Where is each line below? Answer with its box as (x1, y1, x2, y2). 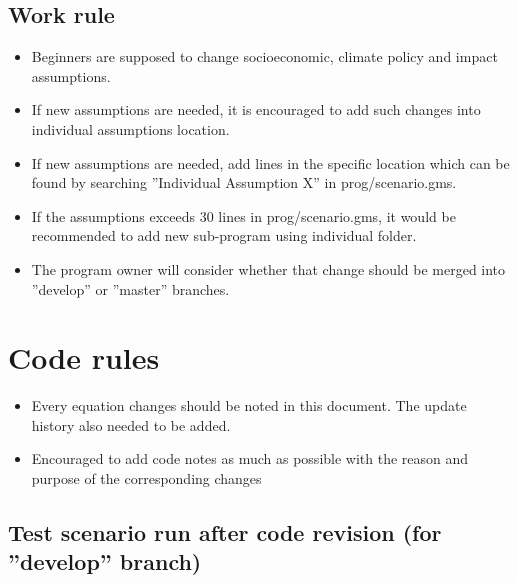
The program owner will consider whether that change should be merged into (31, 258, 506, 279)
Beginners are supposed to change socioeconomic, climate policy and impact (31, 46, 498, 67)
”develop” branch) (8, 546, 202, 577)
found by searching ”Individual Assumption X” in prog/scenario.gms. (31, 172, 457, 193)
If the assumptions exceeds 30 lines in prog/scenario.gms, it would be (31, 205, 456, 226)
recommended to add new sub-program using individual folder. (31, 225, 417, 246)
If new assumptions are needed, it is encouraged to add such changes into (31, 99, 481, 120)
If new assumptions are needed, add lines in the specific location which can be (31, 152, 510, 173)
